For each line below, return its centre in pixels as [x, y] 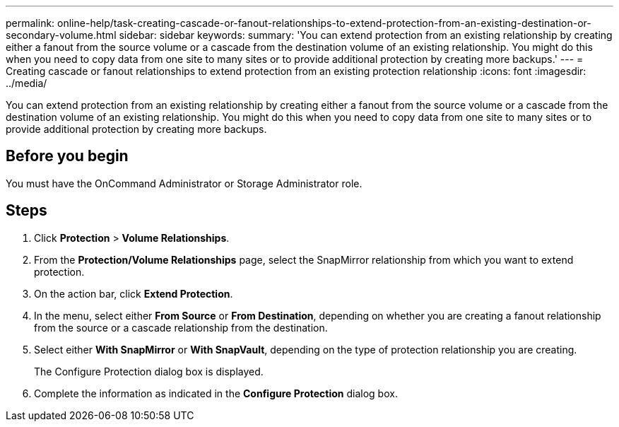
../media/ [26, 83]
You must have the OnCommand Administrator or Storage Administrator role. [184, 183]
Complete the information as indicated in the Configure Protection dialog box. [216, 393]
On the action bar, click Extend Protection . [134, 293]
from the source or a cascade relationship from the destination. [181, 327]
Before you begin [67, 156]
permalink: [30, 23]
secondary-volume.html [61, 35]
